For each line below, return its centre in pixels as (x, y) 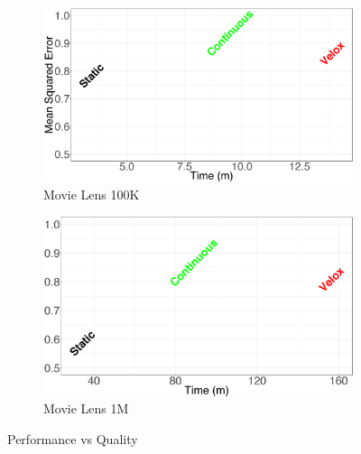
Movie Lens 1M (86, 408)
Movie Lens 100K (92, 194)
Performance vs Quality (73, 439)
